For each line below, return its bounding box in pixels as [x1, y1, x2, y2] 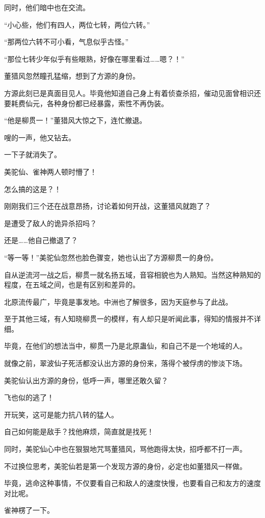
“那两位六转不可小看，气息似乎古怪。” [4, 36, 129, 47]
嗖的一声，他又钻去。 [4, 132, 75, 142]
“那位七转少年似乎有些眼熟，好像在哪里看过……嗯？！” [4, 53, 184, 64]
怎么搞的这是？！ [4, 183, 61, 194]
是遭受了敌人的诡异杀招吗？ [4, 217, 97, 228]
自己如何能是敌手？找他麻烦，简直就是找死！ [4, 426, 154, 437]
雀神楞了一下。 [4, 505, 54, 515]
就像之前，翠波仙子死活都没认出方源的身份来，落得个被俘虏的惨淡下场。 [4, 358, 247, 368]
